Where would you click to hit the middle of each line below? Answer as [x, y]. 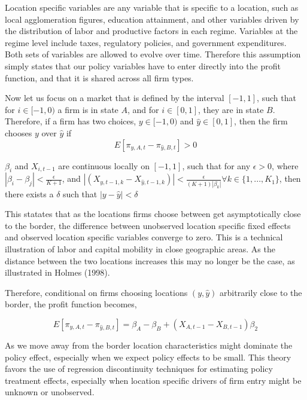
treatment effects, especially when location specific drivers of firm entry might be [153, 380]
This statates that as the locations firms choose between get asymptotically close [153, 214]
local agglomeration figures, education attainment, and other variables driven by [152, 19]
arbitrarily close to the [261, 292]
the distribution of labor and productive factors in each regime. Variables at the [151, 31]
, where [285, 165]
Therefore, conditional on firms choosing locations [96, 292]
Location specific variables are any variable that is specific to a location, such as [152, 7]
